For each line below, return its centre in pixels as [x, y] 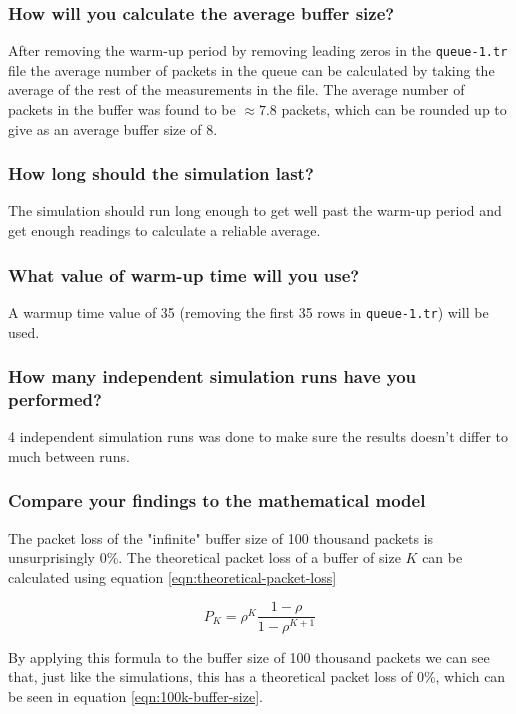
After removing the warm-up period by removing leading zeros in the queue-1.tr [258, 50]
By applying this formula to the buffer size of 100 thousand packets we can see [249, 656]
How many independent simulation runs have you [212, 376]
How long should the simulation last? [161, 173]
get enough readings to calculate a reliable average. [164, 230]
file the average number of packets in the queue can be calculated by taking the [251, 69]
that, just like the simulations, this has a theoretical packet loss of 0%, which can [257, 676]
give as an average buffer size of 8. [113, 128]
